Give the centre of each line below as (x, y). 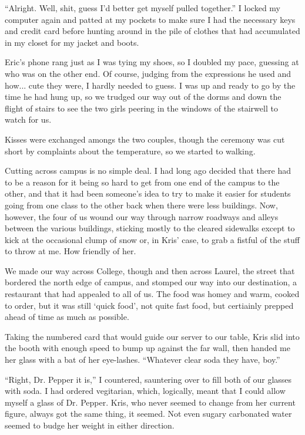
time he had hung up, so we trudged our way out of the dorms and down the (143, 97)
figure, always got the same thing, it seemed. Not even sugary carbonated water (148, 414)
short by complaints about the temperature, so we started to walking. (130, 151)
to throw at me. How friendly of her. (71, 251)
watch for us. (28, 119)
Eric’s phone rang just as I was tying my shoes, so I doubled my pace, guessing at (152, 62)
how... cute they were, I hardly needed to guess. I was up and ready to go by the (150, 85)
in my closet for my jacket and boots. (72, 42)
